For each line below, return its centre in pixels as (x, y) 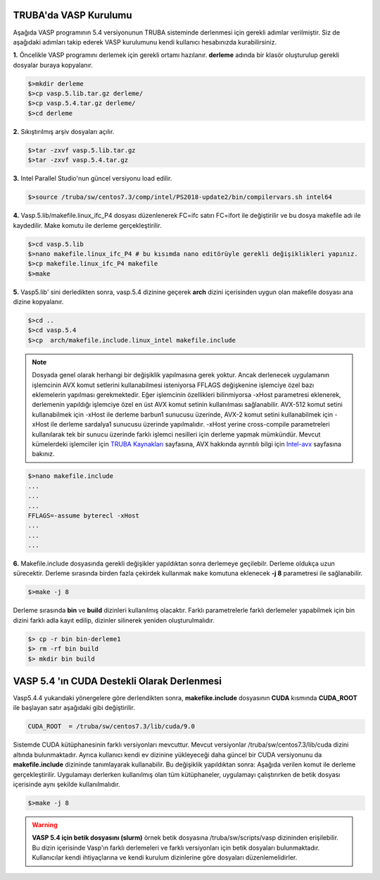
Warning (45, 824)
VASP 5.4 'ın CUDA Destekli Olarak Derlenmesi (117, 681)
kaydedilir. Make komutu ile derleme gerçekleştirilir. (87, 225)
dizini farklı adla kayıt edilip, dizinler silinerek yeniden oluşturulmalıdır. (114, 620)
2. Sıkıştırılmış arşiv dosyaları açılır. (64, 131)
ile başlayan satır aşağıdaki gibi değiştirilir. (74, 708)
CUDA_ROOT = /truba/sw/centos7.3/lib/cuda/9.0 (111, 727)
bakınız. (44, 454)
